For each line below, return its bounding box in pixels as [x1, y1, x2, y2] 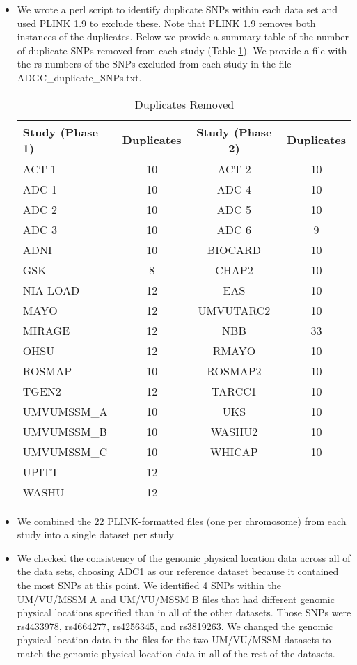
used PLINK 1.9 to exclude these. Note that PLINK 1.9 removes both [17, 15, 316, 30]
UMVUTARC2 [198, 302, 271, 318]
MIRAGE [22, 322, 70, 338]
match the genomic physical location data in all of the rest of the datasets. [17, 646, 335, 660]
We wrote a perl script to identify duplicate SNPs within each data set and [17, 2, 338, 16]
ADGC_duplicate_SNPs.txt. [17, 70, 142, 84]
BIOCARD [207, 241, 261, 258]
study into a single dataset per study [17, 527, 174, 542]
